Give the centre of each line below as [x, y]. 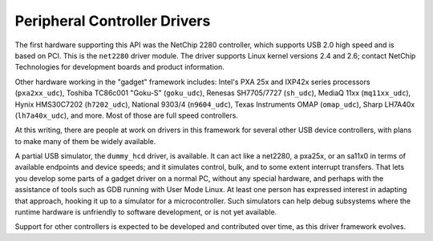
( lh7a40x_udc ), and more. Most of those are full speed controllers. [126, 115]
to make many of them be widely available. [85, 141]
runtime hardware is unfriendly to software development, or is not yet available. [146, 212]
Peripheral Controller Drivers [113, 21]
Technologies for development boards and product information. [119, 67]
